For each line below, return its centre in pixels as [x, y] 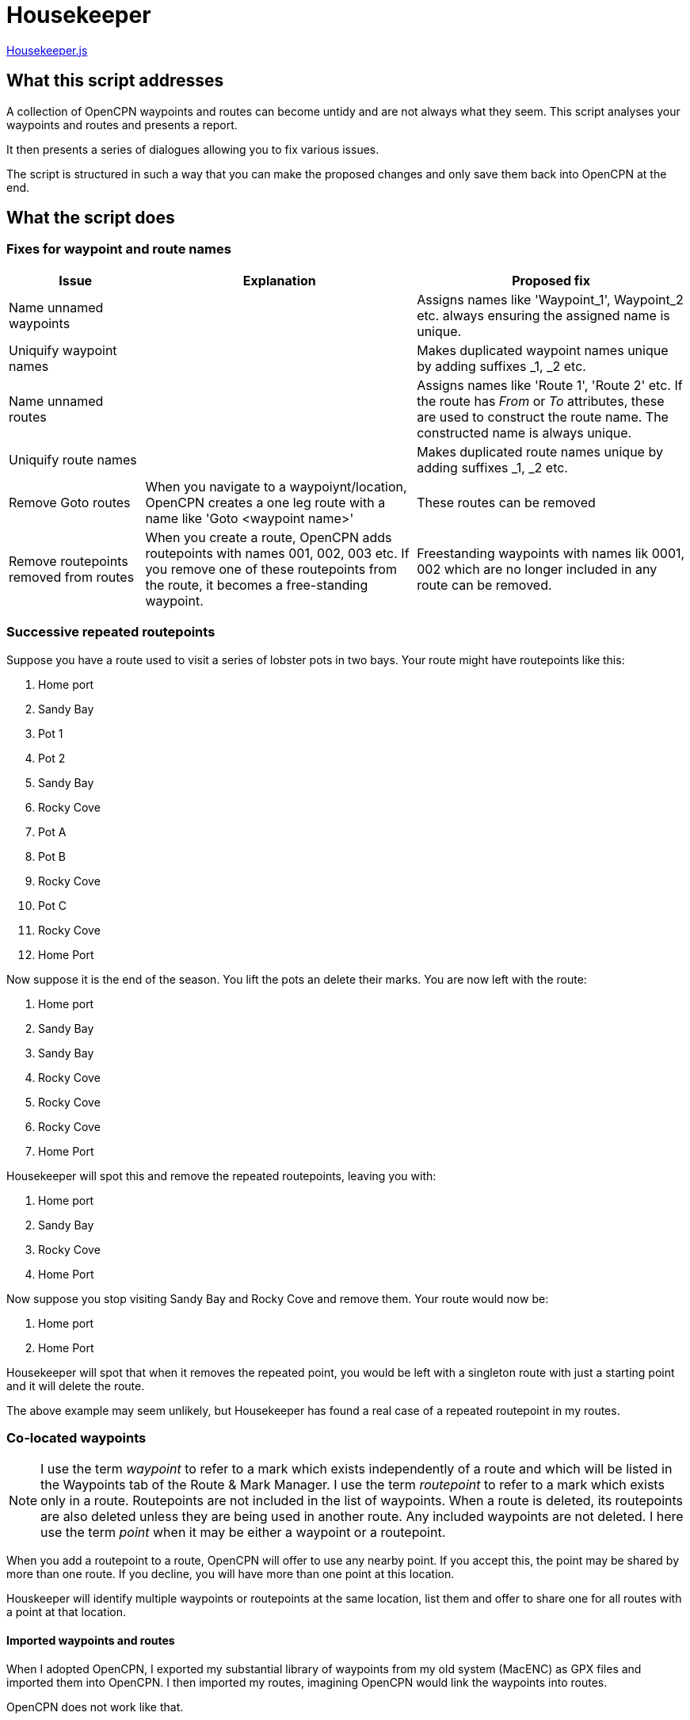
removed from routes [72, 577]
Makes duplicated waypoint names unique [543, 350]
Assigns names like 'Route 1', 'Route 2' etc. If [550, 385]
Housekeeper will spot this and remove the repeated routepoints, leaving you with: [221, 1175]
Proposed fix [551, 280]
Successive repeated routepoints [111, 632]
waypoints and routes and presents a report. [122, 124]
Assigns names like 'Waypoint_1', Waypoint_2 [550, 299]
